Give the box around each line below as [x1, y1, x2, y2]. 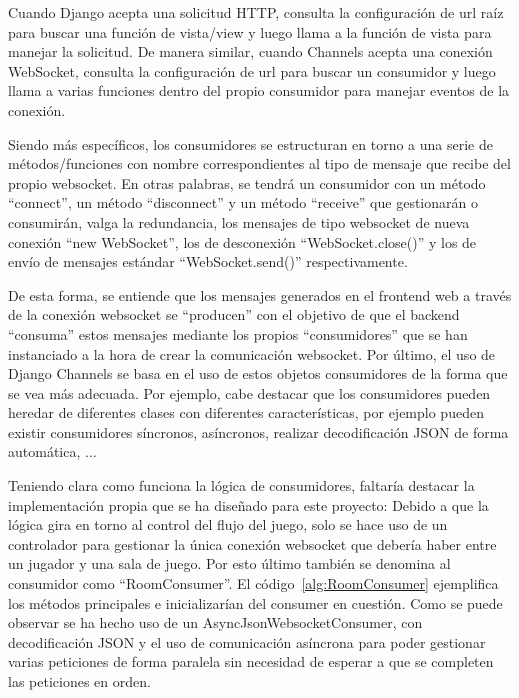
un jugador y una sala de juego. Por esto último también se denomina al [8, 553, 451, 574]
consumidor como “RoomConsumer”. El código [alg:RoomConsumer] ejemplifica [8, 573, 499, 594]
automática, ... [8, 441, 97, 462]
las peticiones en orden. [8, 671, 151, 691]
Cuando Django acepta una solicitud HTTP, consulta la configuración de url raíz [8, 2, 504, 22]
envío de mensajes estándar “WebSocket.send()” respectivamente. [8, 251, 408, 272]
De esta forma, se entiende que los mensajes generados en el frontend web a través [8, 284, 512, 305]
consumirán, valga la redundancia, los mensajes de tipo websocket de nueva [8, 211, 470, 232]
